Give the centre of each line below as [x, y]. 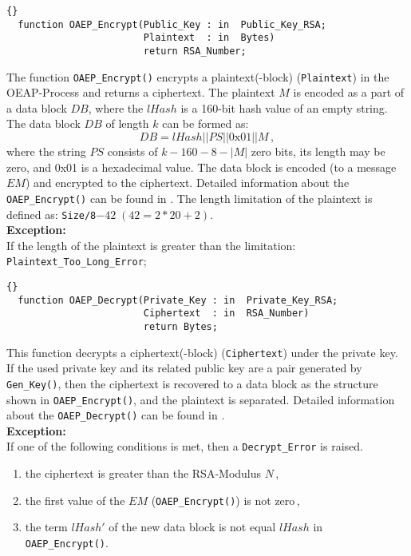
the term [46, 527]
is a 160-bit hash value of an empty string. [284, 107]
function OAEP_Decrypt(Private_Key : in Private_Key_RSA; [178, 300]
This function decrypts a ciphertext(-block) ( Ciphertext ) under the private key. [202, 352]
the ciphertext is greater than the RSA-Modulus [143, 473]
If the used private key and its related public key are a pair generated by [184, 368]
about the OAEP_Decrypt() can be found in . [116, 415]
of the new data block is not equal [192, 527]
